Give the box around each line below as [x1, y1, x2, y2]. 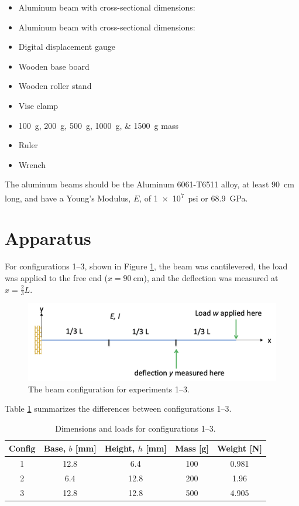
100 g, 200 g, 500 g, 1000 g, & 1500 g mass [18, 119, 178, 131]
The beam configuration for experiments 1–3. [28, 382, 190, 395]
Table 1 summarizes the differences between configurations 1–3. [5, 402, 232, 415]
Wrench [18, 158, 46, 170]
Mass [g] [174, 442, 209, 454]
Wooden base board [18, 60, 90, 72]
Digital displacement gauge [18, 40, 115, 53]
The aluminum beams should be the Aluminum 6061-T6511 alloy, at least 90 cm [5, 178, 294, 190]
